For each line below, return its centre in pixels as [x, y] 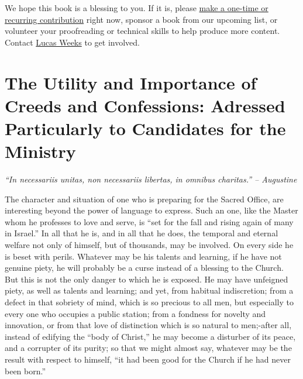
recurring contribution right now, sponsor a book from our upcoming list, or [141, 19]
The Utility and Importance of [131, 82]
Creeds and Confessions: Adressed [145, 105]
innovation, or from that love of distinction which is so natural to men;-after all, [148, 325]
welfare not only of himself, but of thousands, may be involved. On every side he [149, 245]
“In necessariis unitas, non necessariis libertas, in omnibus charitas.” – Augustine [151, 179]
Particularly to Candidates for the [145, 128]
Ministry [40, 151]
